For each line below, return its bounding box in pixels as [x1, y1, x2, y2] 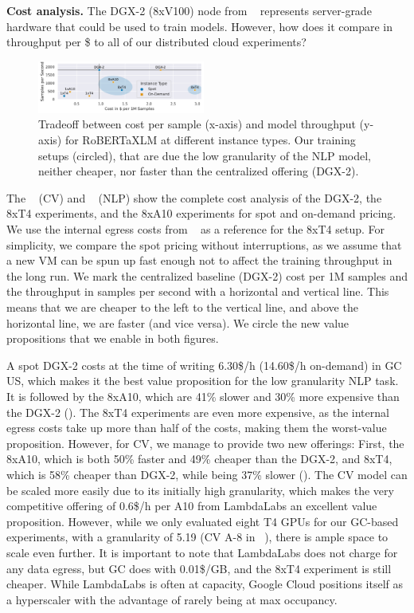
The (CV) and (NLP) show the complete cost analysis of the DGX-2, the [6, 189, 382, 206]
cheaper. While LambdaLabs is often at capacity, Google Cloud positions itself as [6, 576, 403, 592]
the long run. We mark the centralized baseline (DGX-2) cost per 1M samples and [6, 267, 408, 284]
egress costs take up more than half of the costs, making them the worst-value [6, 419, 387, 436]
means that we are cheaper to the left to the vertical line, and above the [6, 299, 358, 316]
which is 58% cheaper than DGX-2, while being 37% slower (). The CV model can [6, 466, 408, 482]
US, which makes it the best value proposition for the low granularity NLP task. [6, 372, 399, 389]
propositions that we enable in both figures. [6, 330, 219, 347]
